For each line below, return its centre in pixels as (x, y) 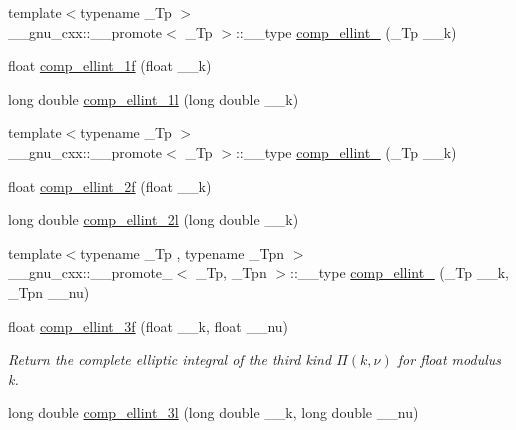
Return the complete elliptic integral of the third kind (170, 359)
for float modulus (449, 359)
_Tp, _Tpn (231, 272)
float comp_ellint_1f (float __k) (110, 65)
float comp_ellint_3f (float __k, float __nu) (148, 325)
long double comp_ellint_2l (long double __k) (153, 219)
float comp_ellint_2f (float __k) (110, 185)
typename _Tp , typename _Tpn (182, 252)
